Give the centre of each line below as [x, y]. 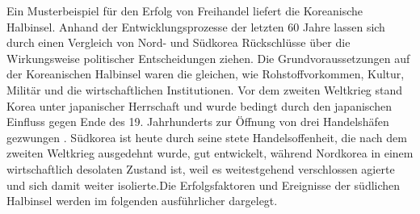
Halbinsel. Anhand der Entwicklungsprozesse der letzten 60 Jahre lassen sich [196, 26]
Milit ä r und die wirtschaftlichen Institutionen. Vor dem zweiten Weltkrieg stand [205, 89]
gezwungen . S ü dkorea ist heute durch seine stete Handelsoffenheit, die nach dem [207, 137]
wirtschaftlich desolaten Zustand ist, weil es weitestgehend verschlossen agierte [201, 168]
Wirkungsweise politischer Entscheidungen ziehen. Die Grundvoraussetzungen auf [208, 58]
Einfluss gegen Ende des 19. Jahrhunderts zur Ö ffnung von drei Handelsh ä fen [198, 122]
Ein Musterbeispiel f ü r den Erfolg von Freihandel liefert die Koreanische [185, 10]
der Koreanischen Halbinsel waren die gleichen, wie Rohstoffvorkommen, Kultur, [206, 74]
